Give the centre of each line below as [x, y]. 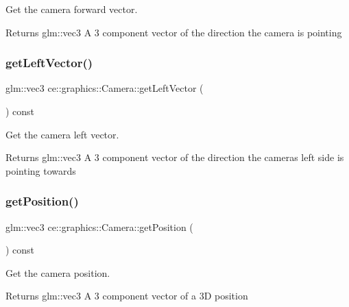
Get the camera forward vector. [72, 9]
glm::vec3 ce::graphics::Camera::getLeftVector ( [105, 88]
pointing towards [41, 170]
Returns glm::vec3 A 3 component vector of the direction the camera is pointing [174, 32]
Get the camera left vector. [62, 134]
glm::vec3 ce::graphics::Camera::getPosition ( [99, 226]
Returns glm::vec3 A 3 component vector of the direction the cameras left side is [175, 157]
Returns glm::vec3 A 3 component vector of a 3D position [127, 296]
